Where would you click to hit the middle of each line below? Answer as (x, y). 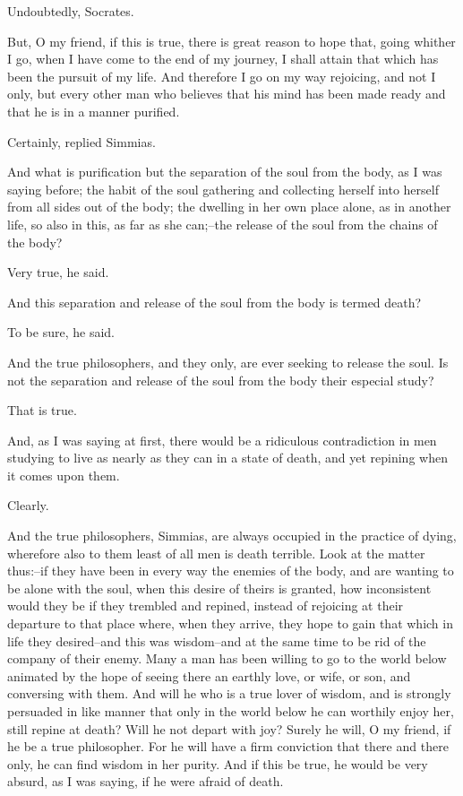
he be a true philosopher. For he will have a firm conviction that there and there (228, 746)
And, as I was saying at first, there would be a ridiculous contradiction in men (222, 440)
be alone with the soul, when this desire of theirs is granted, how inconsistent (219, 588)
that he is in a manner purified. (94, 111)
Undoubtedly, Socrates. (71, 11)
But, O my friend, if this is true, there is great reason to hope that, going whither (231, 41)
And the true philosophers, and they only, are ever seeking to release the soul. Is (228, 362)
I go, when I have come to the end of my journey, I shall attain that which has (223, 59)
